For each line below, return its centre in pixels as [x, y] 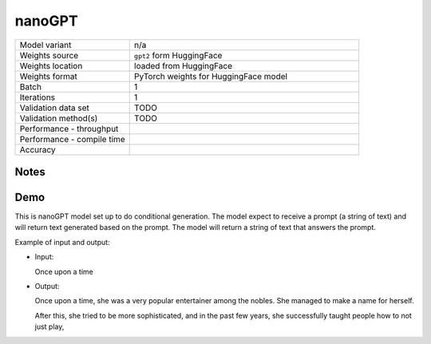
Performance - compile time [72, 139]
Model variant [45, 45]
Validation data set [54, 108]
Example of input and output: [63, 242]
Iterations [38, 97]
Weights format [48, 76]
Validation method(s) [59, 118]
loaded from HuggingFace [184, 65]
